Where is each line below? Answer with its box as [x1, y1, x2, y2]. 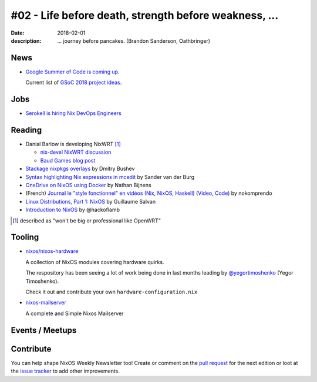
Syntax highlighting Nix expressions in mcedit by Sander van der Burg [25, 173, 195, 180]
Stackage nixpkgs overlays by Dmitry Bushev [25, 165, 135, 173]
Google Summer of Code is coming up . [25, 68, 120, 75]
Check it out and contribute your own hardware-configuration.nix [25, 288, 198, 296]
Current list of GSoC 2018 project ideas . [25, 79, 122, 86]
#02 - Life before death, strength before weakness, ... [11, 9, 279, 22]
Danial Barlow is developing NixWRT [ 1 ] [25, 141, 122, 148]
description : [11, 37, 42, 44]
